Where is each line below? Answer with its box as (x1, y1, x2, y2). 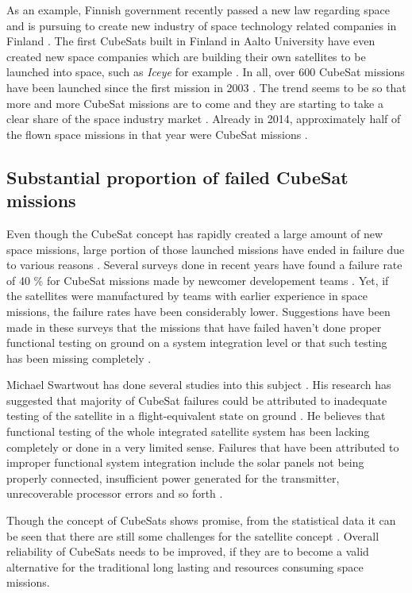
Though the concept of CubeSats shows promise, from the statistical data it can (6, 512, 396, 529)
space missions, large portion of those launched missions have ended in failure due (6, 241, 405, 257)
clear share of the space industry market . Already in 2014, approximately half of (6, 110, 401, 127)
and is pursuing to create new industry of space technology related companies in (6, 17, 397, 33)
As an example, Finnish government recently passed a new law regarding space (6, 2, 390, 17)
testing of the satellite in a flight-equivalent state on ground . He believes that (6, 407, 386, 424)
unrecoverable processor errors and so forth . (6, 485, 223, 502)
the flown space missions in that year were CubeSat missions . (6, 125, 308, 142)
